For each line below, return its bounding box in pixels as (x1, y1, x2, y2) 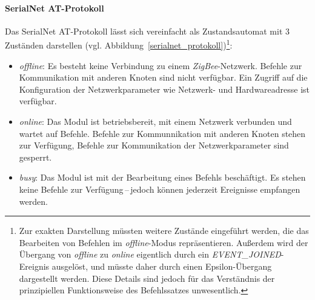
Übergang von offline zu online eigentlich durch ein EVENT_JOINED (19, 248, 281, 261)
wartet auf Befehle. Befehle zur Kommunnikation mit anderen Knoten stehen (19, 127, 306, 139)
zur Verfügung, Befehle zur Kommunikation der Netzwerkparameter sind (19, 139, 289, 152)
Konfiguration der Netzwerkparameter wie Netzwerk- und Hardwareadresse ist (19, 82, 310, 95)
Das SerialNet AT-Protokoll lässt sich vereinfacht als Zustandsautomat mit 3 (5, 24, 290, 37)
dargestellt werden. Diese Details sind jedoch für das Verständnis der (19, 272, 275, 284)
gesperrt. (19, 150, 52, 163)
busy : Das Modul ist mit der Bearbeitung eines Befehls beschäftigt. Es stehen (19, 171, 306, 184)
